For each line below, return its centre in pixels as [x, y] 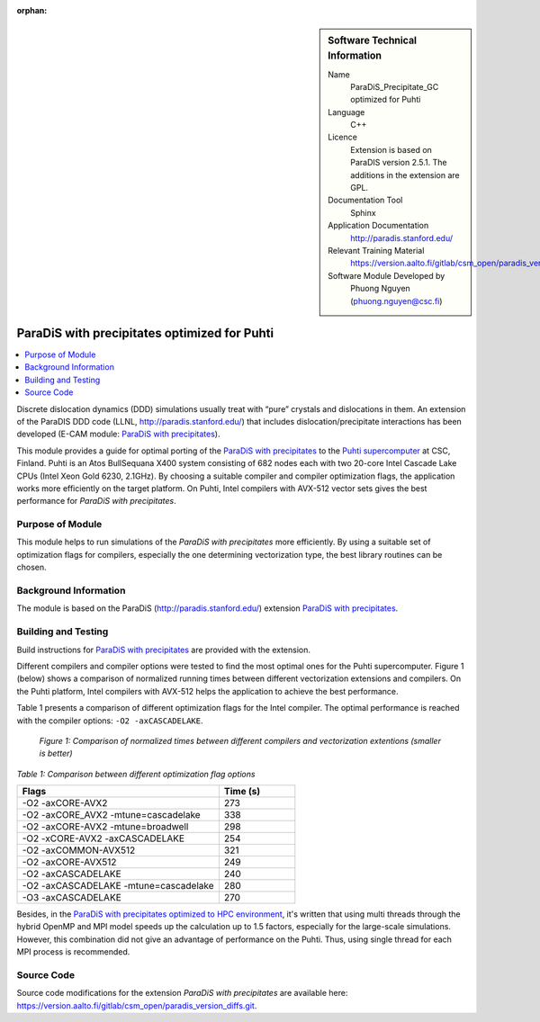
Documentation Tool [365, 200]
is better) [56, 753]
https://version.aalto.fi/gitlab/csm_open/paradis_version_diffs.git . [137, 1005]
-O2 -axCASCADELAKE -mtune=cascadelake [118, 886]
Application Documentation [378, 226]
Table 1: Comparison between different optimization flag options [136, 774]
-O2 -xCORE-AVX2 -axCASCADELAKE [103, 838]
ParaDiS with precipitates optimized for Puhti [145, 333]
